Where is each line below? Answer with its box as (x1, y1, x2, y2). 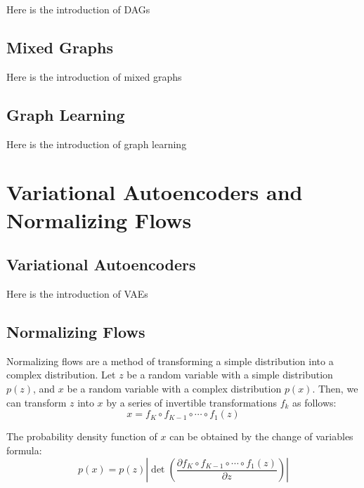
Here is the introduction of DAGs (6, 2, 150, 16)
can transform (6, 395, 67, 409)
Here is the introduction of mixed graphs (6, 69, 182, 84)
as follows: (292, 395, 337, 409)
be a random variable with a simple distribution (126, 367, 333, 382)
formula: (6, 442, 42, 457)
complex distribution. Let (6, 367, 116, 382)
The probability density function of (6, 429, 157, 444)
